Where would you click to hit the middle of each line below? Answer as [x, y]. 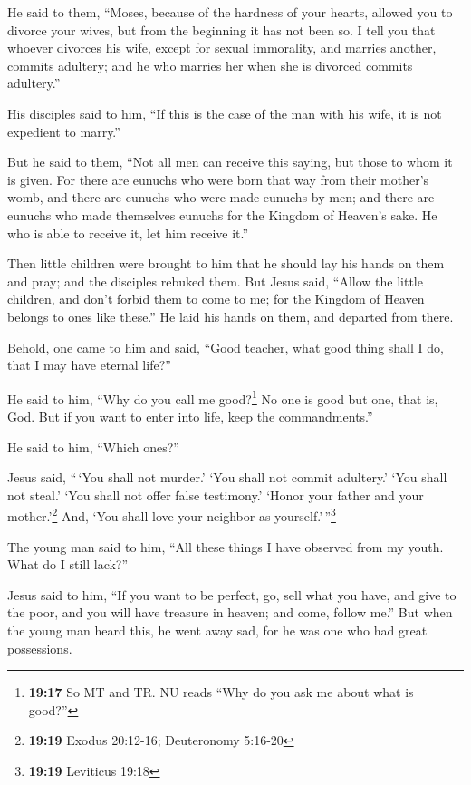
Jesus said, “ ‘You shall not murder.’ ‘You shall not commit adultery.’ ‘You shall [227, 477]
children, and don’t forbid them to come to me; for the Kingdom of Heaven [216, 299]
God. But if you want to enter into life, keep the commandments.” [190, 416]
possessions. [40, 648]
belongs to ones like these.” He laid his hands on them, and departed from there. [231, 316]
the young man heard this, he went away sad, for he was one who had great [217, 630]
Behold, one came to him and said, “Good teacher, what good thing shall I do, [226, 347]
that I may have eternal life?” [89, 365]
